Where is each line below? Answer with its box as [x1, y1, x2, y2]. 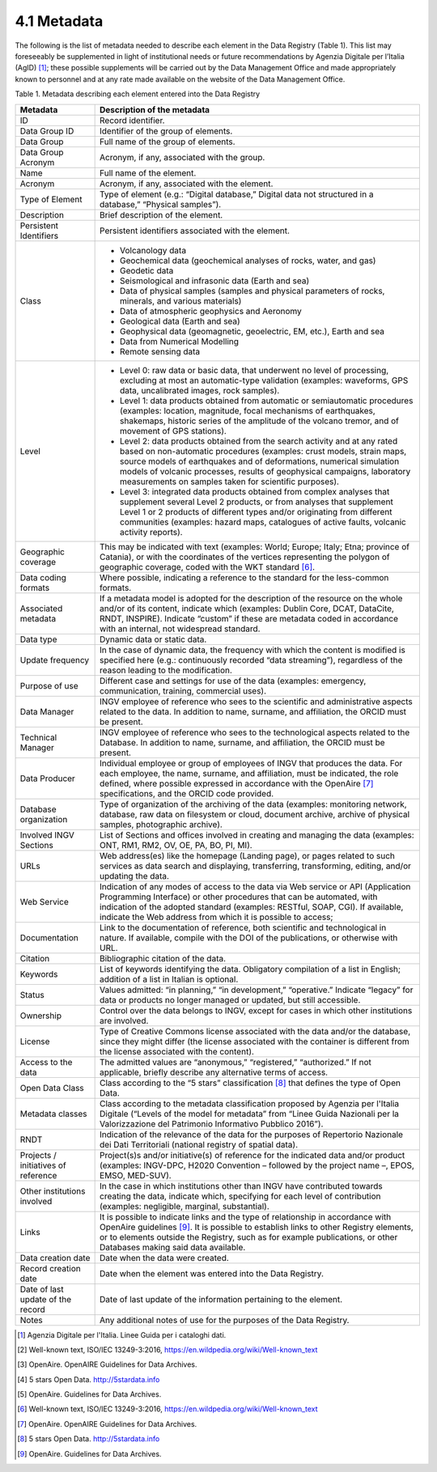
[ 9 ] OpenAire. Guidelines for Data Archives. [17, 1449, 162, 1458]
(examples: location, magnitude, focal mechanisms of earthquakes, [120, 405, 375, 416]
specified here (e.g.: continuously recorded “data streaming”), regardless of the [100, 654, 403, 665]
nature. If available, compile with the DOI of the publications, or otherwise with [100, 931, 398, 943]
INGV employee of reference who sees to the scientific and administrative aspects [100, 696, 413, 707]
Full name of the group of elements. [100, 136, 235, 147]
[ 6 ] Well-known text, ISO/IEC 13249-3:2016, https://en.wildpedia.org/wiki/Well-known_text [17, 1404, 319, 1414]
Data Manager [19, 706, 74, 717]
